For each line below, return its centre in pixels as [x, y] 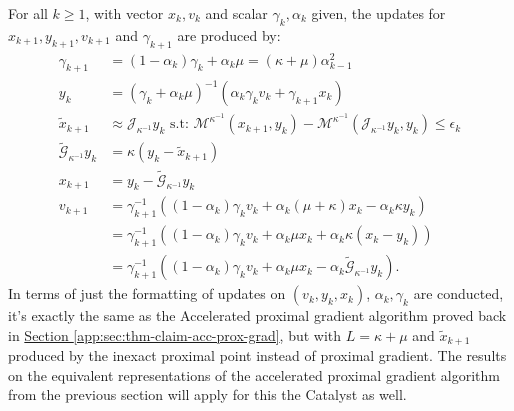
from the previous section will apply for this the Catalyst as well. [207, 394]
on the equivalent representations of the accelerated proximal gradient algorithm [254, 374]
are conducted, [458, 293]
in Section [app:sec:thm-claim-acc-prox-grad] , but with [175, 334]
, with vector [124, 13]
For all [28, 13]
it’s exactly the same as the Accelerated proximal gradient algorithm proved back [257, 315]
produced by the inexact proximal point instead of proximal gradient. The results [257, 355]
